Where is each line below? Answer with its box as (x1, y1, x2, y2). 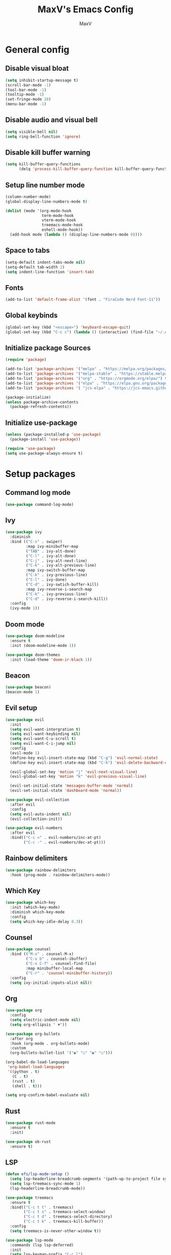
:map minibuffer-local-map (25, 966, 83, 971)
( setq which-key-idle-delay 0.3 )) (10, 919, 83, 924)
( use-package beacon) (5, 685, 51, 690)
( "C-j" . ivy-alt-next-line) (25, 558, 88, 564)
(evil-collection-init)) (10, 816, 63, 821)
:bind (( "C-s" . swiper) (10, 539, 63, 545)
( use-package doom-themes (5, 652, 60, 657)
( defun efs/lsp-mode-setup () (5, 1172, 70, 1177)
